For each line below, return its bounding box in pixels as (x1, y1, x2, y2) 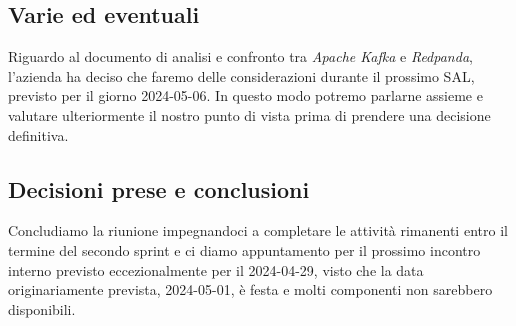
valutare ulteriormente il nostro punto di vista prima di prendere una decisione (8, 104, 491, 125)
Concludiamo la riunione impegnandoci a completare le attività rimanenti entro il (8, 220, 508, 241)
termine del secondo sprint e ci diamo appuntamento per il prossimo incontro (8, 239, 481, 260)
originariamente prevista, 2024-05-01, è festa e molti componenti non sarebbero (8, 279, 493, 300)
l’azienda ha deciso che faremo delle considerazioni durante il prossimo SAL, (8, 65, 475, 86)
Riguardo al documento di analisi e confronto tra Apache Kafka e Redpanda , (8, 46, 473, 67)
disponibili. (8, 298, 76, 319)
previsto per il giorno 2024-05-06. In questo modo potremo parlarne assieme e (8, 85, 483, 106)
